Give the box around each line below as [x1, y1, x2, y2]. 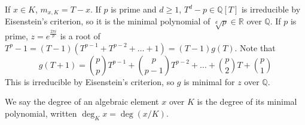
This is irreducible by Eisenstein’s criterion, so [5, 75, 175, 87]
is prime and [111, 3, 157, 15]
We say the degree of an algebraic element [5, 95, 159, 108]
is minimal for [184, 75, 235, 87]
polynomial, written [5, 107, 77, 119]
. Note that [234, 41, 276, 54]
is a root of [60, 29, 100, 42]
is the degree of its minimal [197, 95, 297, 108]
